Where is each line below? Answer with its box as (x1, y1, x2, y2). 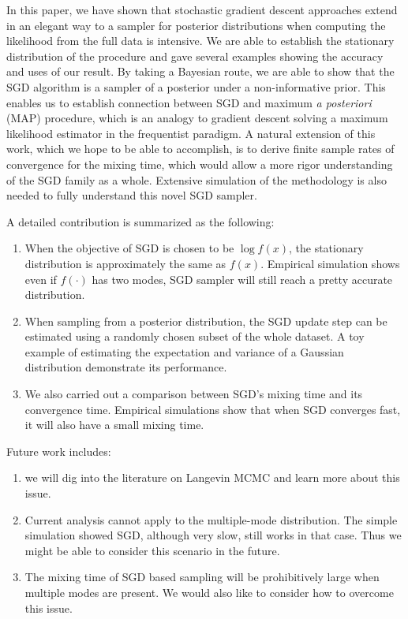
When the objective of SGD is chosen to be (24, 240, 234, 256)
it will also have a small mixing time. (24, 416, 204, 433)
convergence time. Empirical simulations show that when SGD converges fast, (24, 401, 401, 417)
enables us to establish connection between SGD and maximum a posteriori (6, 94, 372, 110)
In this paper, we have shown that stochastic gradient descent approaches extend (6, 2, 398, 17)
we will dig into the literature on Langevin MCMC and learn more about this (24, 469, 400, 486)
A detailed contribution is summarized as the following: (6, 213, 275, 229)
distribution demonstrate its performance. (24, 359, 227, 375)
